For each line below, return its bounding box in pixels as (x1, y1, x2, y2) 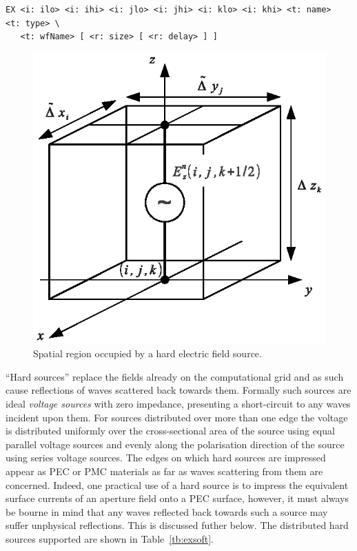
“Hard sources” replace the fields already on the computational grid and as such (6, 369, 344, 383)
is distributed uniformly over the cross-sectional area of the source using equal (6, 423, 335, 438)
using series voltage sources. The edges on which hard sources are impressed (6, 450, 326, 465)
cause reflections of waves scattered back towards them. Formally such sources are (6, 383, 351, 397)
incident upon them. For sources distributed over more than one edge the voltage (6, 410, 348, 424)
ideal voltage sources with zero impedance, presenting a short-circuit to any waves (6, 397, 351, 411)
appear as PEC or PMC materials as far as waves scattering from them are (6, 463, 323, 478)
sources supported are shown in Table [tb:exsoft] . (6, 531, 214, 545)
